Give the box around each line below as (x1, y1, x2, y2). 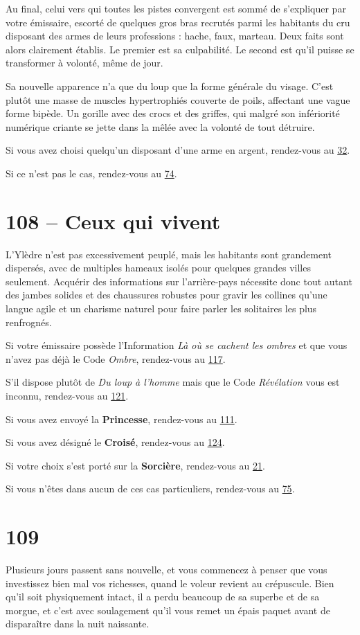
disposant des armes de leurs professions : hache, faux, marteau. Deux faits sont (6, 28, 344, 43)
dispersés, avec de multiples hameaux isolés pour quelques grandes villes (6, 260, 311, 275)
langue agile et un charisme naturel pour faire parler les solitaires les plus (6, 301, 317, 316)
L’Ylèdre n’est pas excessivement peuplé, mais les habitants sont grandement (6, 247, 332, 261)
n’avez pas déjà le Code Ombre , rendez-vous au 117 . (6, 351, 226, 366)
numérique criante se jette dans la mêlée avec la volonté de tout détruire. (6, 119, 315, 134)
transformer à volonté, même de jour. (6, 55, 163, 70)
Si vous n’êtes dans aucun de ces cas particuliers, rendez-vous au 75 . (6, 481, 295, 496)
